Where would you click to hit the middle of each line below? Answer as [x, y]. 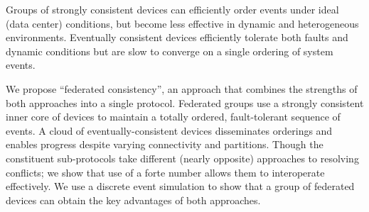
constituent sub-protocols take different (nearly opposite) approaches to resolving [182, 158]
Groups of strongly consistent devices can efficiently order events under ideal [172, 9]
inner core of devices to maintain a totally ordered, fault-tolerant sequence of [173, 117]
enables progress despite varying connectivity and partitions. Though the [165, 144]
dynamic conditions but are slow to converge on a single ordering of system [170, 51]
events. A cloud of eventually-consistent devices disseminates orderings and [169, 130]
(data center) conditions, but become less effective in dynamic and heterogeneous [182, 23]
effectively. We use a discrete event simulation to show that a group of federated [180, 186]
